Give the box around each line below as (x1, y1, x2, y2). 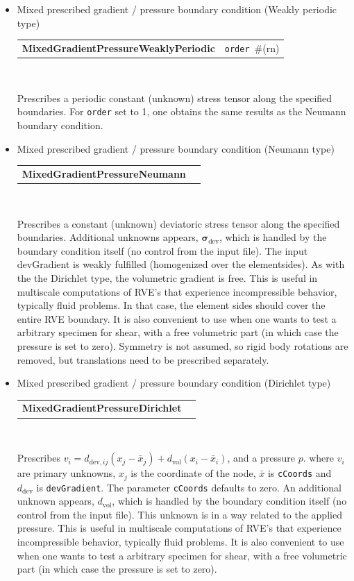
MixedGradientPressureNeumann (22, 166, 186, 180)
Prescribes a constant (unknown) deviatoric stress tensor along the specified (17, 216, 340, 230)
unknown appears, (17, 494, 94, 508)
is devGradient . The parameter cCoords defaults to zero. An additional (36, 480, 342, 494)
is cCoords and (267, 466, 332, 480)
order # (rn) (224, 40, 280, 55)
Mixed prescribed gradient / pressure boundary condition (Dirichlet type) (17, 376, 331, 390)
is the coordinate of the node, (130, 466, 256, 480)
